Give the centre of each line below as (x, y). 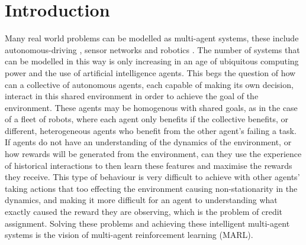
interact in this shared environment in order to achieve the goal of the (132, 96)
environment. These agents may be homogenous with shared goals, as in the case (151, 107)
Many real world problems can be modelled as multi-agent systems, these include (152, 38)
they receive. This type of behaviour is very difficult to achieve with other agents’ (152, 177)
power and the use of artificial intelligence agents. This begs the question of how (150, 72)
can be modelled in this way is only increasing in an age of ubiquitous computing (152, 61)
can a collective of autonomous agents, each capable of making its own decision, (149, 84)
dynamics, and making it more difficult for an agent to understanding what (141, 200)
